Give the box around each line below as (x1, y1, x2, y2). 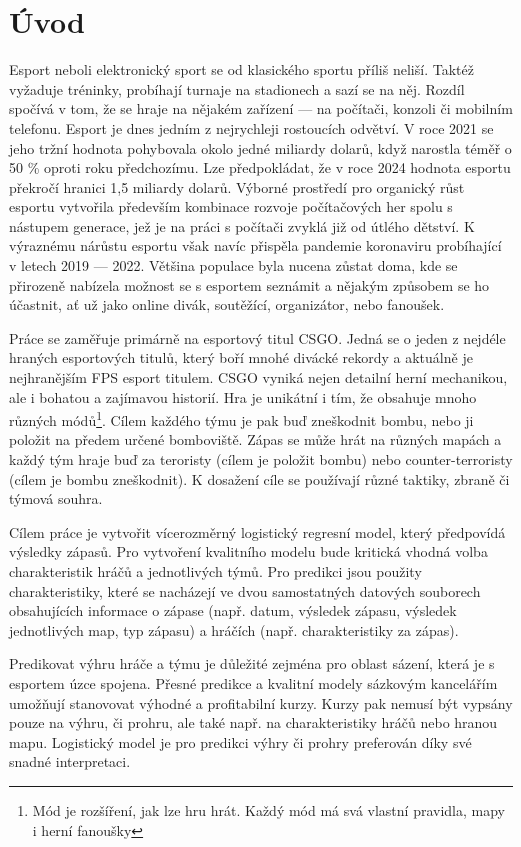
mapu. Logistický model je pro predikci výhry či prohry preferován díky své (9, 731, 472, 752)
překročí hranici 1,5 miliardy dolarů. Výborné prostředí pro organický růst (9, 176, 465, 197)
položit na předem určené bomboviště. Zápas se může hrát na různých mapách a (9, 429, 502, 450)
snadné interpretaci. (9, 751, 131, 772)
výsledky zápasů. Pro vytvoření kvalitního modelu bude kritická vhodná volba (9, 541, 488, 562)
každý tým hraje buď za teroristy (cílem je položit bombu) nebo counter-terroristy (9, 449, 513, 470)
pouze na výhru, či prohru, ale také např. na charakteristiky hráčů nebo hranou (9, 712, 498, 733)
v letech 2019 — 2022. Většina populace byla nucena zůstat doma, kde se (9, 255, 458, 276)
